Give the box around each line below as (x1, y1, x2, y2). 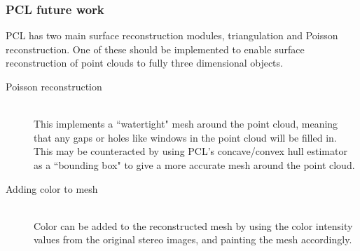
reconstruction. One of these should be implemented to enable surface (6, 41, 305, 56)
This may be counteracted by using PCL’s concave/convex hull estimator (34, 144, 347, 158)
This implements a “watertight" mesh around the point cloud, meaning (34, 116, 338, 131)
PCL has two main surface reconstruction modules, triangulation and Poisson (6, 28, 338, 43)
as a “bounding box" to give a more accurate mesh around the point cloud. (34, 157, 355, 172)
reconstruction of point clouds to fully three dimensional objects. (6, 55, 283, 70)
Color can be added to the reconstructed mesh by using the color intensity (34, 218, 353, 233)
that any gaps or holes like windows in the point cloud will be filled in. (34, 130, 337, 144)
